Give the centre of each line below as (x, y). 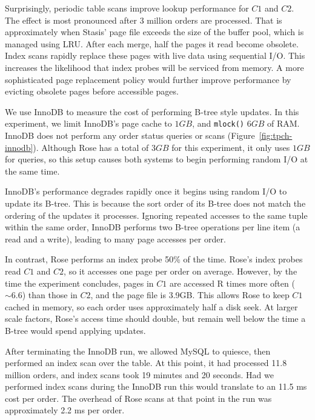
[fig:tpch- (276, 135)
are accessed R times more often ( (232, 283)
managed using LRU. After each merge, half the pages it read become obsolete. (152, 43)
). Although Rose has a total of (91, 147)
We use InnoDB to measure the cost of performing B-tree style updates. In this (152, 111)
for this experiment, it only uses (231, 147)
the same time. (32, 171)
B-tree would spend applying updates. (75, 330)
